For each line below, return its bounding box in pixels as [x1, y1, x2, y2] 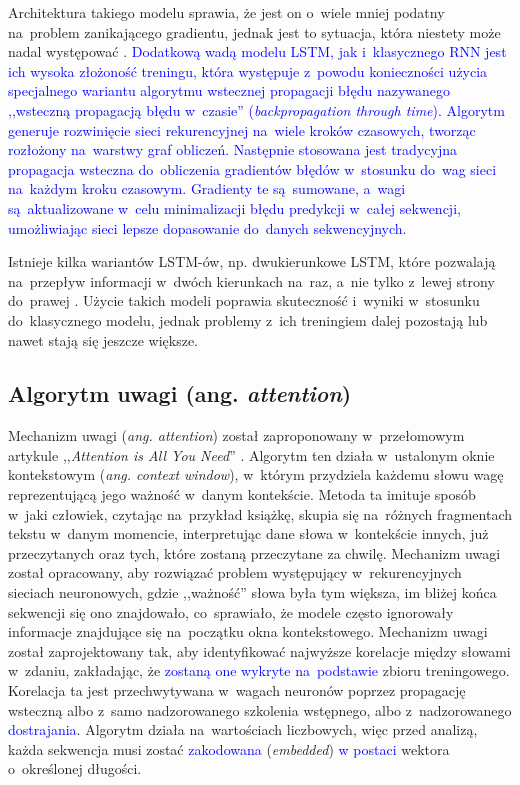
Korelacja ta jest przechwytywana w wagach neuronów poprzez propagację [8, 680, 466, 701]
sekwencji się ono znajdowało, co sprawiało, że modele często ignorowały [8, 601, 454, 622]
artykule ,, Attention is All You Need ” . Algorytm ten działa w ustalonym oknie [8, 444, 495, 465]
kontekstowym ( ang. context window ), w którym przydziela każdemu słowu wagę [8, 464, 504, 485]
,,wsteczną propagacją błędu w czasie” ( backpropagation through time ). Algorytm [8, 99, 505, 120]
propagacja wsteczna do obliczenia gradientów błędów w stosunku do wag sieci [8, 158, 497, 179]
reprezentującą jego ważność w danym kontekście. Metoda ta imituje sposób [8, 484, 476, 505]
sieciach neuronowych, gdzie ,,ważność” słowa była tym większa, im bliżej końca [8, 582, 497, 603]
